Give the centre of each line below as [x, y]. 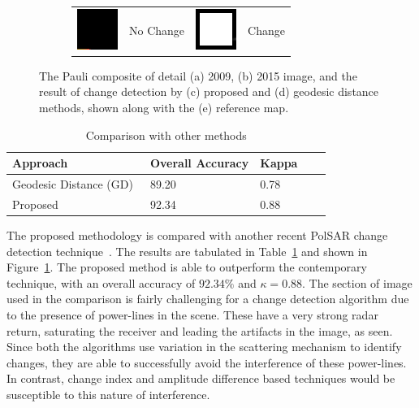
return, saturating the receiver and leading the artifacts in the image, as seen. [200, 330]
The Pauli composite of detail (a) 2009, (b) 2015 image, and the [198, 75]
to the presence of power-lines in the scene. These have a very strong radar [192, 314]
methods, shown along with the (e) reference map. [164, 108]
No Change [157, 30]
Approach [40, 163]
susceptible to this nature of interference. [108, 394]
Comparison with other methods [166, 135]
